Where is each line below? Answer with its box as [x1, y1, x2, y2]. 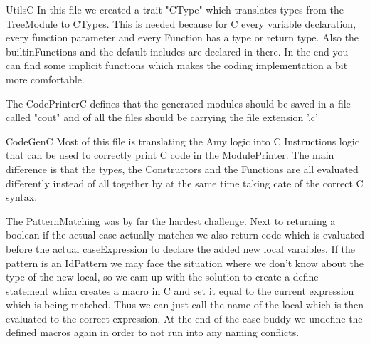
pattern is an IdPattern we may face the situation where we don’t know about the [6, 255, 364, 270]
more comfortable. [6, 71, 85, 86]
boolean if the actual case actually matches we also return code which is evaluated [6, 227, 364, 242]
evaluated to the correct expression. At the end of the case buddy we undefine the [6, 311, 363, 325]
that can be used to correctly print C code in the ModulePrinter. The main [6, 147, 334, 162]
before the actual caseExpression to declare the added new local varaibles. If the [6, 241, 356, 256]
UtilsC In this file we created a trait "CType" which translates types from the [6, 2, 344, 16]
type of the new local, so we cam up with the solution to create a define [6, 269, 319, 284]
